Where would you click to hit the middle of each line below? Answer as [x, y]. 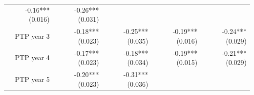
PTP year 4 [32, 57]
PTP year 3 [32, 36]
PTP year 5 [32, 79]
